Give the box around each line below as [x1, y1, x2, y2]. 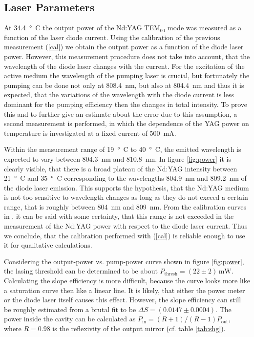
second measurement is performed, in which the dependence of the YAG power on [4, 118, 249, 128]
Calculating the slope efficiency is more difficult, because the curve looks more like [4, 275, 250, 286]
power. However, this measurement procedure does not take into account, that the [4, 51, 250, 61]
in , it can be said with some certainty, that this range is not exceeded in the [4, 211, 234, 221]
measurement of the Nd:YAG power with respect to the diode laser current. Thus [4, 221, 248, 231]
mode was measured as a [168, 22, 242, 33]
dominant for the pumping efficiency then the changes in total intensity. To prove [4, 99, 248, 109]
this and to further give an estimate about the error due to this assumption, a [4, 108, 237, 119]
